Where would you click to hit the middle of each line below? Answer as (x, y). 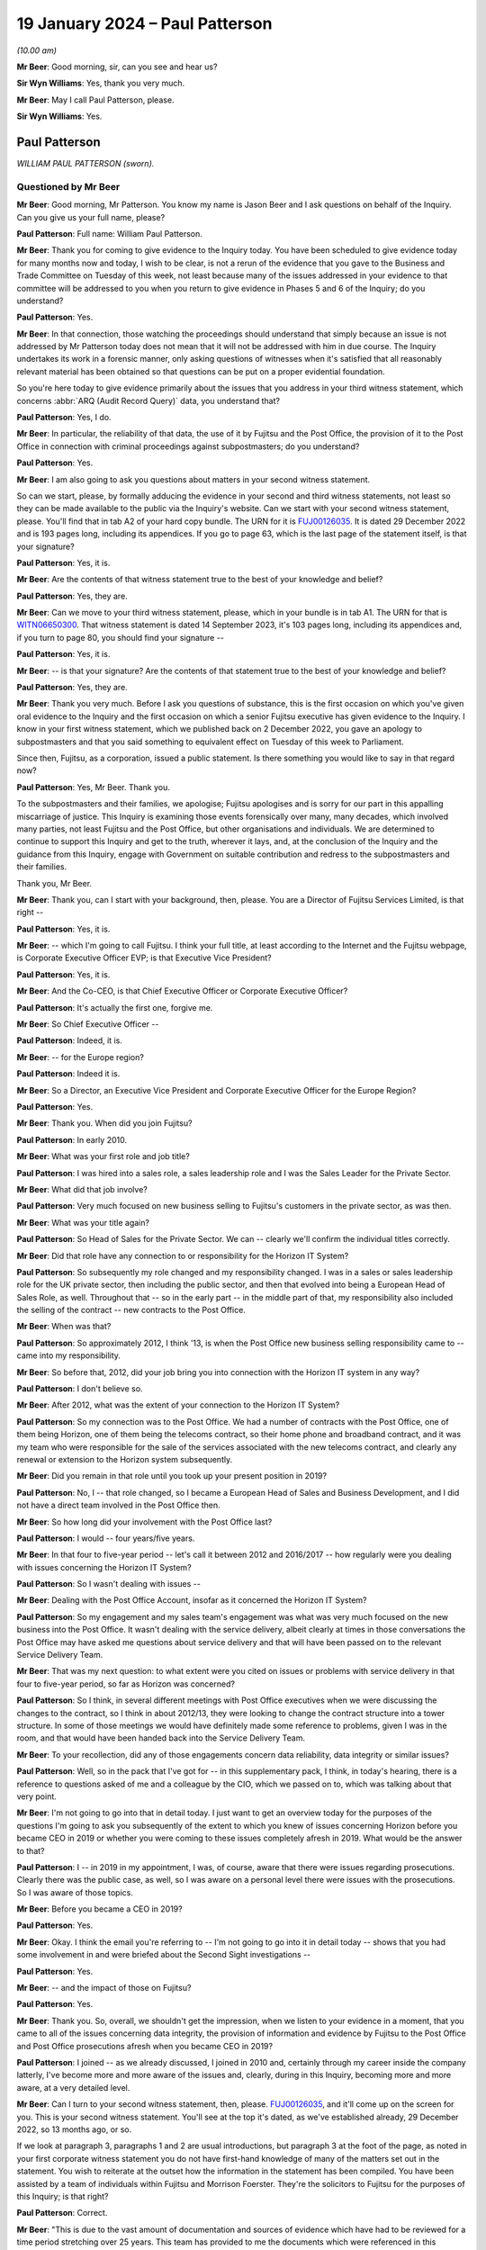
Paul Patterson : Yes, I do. (64, 418)
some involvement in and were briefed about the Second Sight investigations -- (164, 1955)
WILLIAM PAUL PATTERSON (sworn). (85, 164)
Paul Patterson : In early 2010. (72, 1139)
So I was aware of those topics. (75, 1892)
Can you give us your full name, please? (91, 217)
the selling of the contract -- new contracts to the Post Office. (131, 1310)
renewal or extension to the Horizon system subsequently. (125, 1459)
